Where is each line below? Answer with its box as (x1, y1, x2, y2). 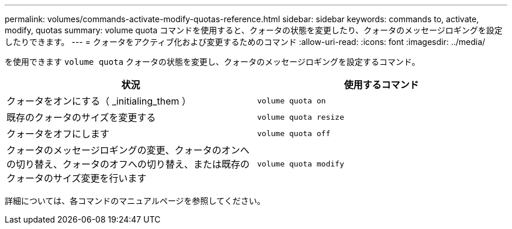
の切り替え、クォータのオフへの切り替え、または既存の (6, 158, 250, 170)
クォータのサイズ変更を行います (6, 172, 147, 184)
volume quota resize (257, 112, 344, 122)
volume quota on (257, 96, 326, 105)
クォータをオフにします (6, 128, 110, 140)
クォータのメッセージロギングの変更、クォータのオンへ (6, 144, 250, 156)
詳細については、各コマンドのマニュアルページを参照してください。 (5, 196, 265, 206)
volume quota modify (257, 159, 344, 168)
